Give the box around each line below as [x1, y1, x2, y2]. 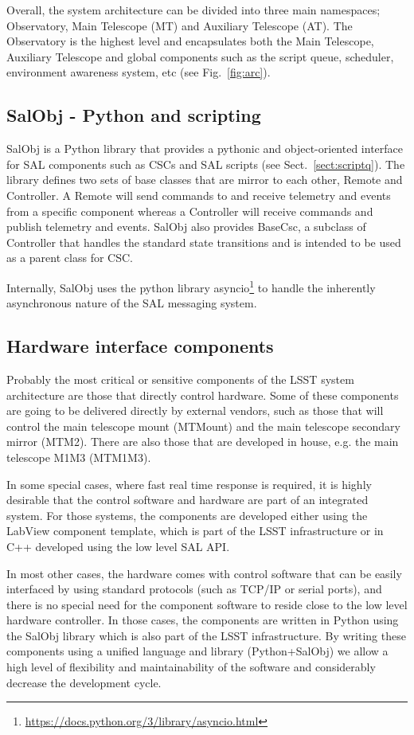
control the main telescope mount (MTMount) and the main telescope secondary [6, 417, 400, 434]
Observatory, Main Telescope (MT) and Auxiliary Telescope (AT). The [6, 17, 353, 33]
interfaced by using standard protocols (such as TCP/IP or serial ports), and [6, 581, 382, 597]
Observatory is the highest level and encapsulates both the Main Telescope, [6, 33, 374, 49]
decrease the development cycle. [6, 674, 162, 690]
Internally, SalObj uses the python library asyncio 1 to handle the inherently [6, 276, 376, 295]
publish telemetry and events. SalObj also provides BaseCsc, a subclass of [6, 218, 366, 235]
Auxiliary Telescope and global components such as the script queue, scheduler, [6, 48, 394, 65]
